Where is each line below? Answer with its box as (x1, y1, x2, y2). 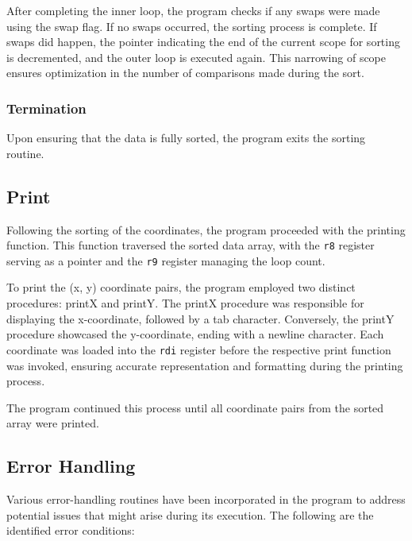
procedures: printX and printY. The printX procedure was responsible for (6, 295, 364, 311)
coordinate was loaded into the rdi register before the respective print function (6, 341, 391, 357)
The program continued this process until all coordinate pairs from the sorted (6, 399, 384, 415)
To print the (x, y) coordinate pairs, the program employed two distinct (6, 279, 356, 296)
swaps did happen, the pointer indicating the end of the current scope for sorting (6, 33, 400, 50)
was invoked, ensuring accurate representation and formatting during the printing (6, 357, 403, 373)
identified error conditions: (6, 522, 135, 539)
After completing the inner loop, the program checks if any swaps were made (6, 2, 380, 18)
